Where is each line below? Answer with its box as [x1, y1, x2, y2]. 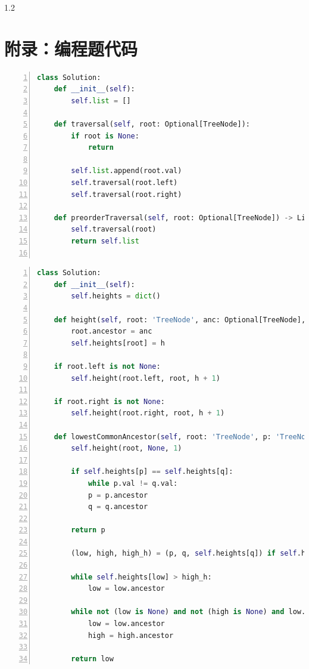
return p [71, 526, 105, 535]
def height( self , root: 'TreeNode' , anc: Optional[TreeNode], [54, 315, 306, 324]
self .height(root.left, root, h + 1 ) [71, 374, 220, 383]
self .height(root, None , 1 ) [71, 444, 182, 453]
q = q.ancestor [88, 502, 148, 511]
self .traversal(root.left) [71, 178, 178, 187]
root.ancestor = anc [71, 327, 152, 336]
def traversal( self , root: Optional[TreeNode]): [54, 120, 250, 129]
